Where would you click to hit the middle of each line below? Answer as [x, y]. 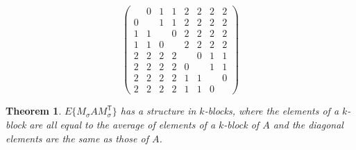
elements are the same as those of [77, 138]
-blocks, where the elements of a [272, 111]
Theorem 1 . [34, 111]
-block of [241, 124]
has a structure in [158, 111]
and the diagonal [308, 124]
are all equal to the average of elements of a [122, 124]
